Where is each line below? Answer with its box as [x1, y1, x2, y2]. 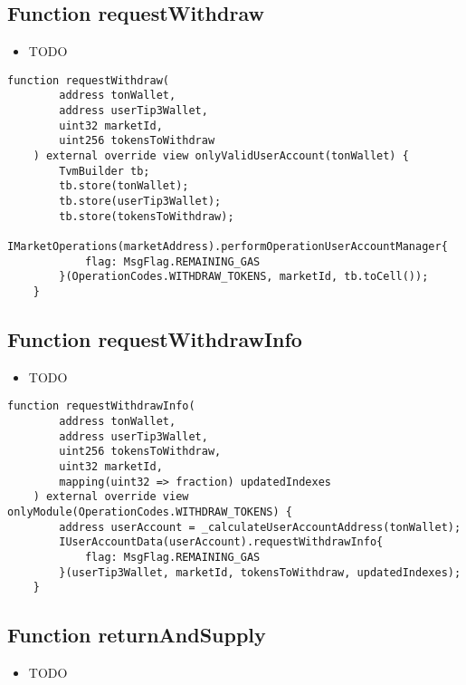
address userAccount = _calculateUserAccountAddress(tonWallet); [59, 520, 461, 534]
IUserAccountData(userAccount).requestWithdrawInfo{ [59, 535, 384, 549]
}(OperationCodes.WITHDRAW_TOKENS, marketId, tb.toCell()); [59, 270, 429, 284]
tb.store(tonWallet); [59, 179, 189, 193]
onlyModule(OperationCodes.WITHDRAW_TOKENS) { [7, 506, 292, 519]
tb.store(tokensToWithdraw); [59, 209, 234, 223]
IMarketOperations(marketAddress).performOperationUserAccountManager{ [7, 240, 448, 254]
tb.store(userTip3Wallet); [59, 195, 222, 208]
